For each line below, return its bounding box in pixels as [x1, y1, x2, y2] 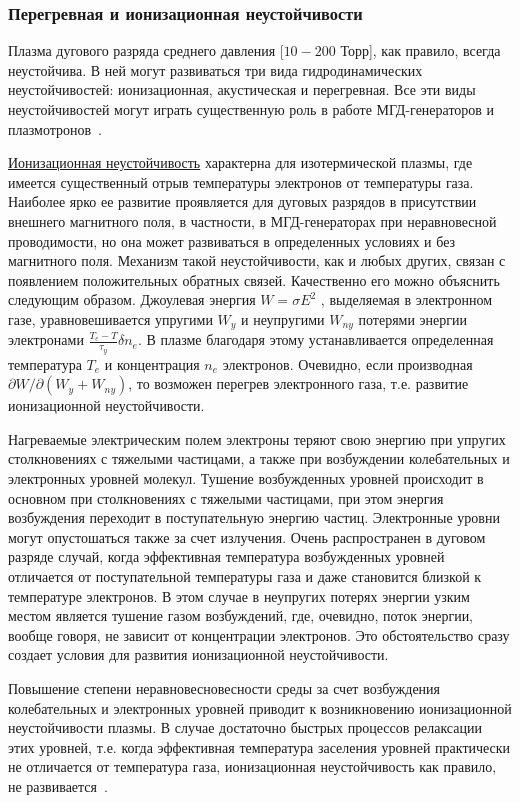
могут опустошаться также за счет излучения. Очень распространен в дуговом [8, 526, 486, 547]
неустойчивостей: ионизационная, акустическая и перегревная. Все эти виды [8, 79, 476, 100]
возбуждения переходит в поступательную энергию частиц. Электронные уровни [8, 507, 500, 528]
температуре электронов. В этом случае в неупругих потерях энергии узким [8, 585, 470, 606]
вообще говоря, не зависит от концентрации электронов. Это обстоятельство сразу [8, 624, 510, 645]
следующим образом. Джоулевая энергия [8, 289, 256, 310]
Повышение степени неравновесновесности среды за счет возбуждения [8, 677, 441, 698]
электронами [8, 329, 84, 350]
